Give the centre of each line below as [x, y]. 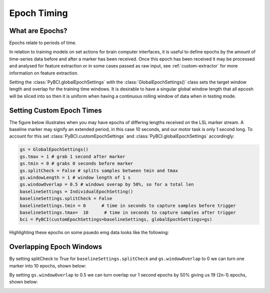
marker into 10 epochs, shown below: [48, 265]
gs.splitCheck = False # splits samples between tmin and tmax [99, 170]
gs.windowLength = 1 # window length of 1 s [75, 178]
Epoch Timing [38, 13]
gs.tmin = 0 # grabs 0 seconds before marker [76, 163]
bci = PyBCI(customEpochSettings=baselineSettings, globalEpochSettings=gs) [116, 219]
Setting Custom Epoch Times [55, 110]
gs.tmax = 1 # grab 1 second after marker [72, 156]
